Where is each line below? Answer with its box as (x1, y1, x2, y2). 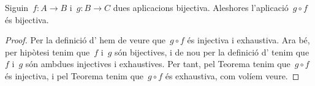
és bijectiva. (5, 13, 49, 26)
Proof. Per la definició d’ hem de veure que (5, 34, 165, 46)
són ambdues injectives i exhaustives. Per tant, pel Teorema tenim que (25, 57, 290, 70)
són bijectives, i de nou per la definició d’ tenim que (114, 45, 309, 58)
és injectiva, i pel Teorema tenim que (5, 69, 144, 82)
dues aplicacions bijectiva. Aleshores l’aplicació (113, 1, 289, 13)
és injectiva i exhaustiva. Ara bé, (187, 34, 310, 46)
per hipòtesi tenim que (5, 45, 90, 58)
